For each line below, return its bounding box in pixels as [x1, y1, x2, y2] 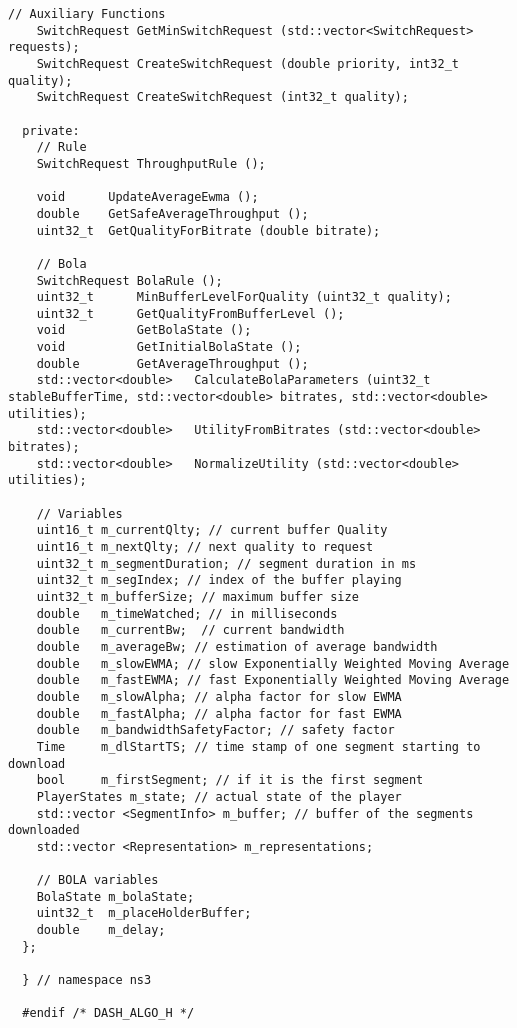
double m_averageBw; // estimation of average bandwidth [36, 639, 438, 654]
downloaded [8, 823, 80, 838]
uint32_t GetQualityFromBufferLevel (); [36, 306, 345, 321]
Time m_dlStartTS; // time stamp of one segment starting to [36, 739, 481, 754]
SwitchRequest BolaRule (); [36, 273, 223, 288]
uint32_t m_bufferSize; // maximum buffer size [36, 589, 359, 604]
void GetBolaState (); [36, 323, 252, 338]
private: [22, 123, 80, 138]
